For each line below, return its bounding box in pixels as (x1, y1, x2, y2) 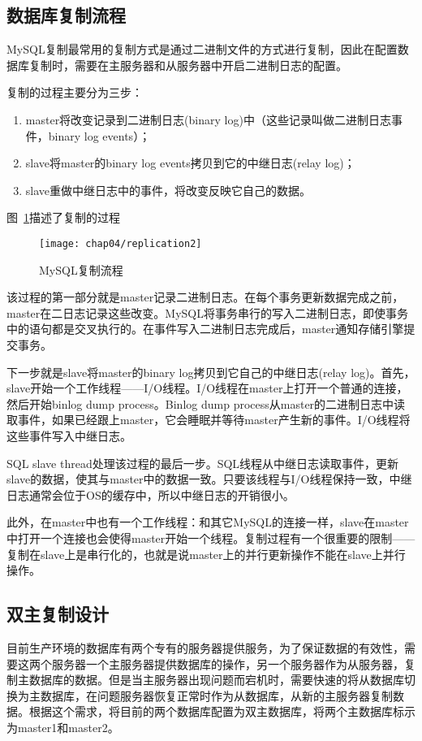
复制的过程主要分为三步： (6, 84, 143, 101)
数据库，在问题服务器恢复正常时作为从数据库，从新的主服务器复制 (40, 687, 393, 704)
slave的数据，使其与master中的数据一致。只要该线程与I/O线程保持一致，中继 (6, 470, 412, 487)
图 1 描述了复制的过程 (6, 209, 120, 226)
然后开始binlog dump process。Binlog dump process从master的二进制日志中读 (6, 395, 406, 412)
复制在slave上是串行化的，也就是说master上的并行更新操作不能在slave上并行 (6, 545, 406, 562)
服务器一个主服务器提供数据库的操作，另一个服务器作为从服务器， (51, 655, 404, 672)
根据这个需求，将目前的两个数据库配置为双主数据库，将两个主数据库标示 (28, 703, 416, 720)
